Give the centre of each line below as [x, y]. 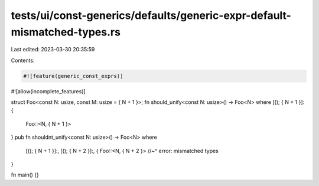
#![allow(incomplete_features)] [48, 91]
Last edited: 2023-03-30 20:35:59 [53, 50]
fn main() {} [25, 175]
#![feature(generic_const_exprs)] [73, 76]
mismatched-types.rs [66, 32]
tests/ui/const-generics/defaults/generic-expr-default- [151, 15]
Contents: [23, 60]
